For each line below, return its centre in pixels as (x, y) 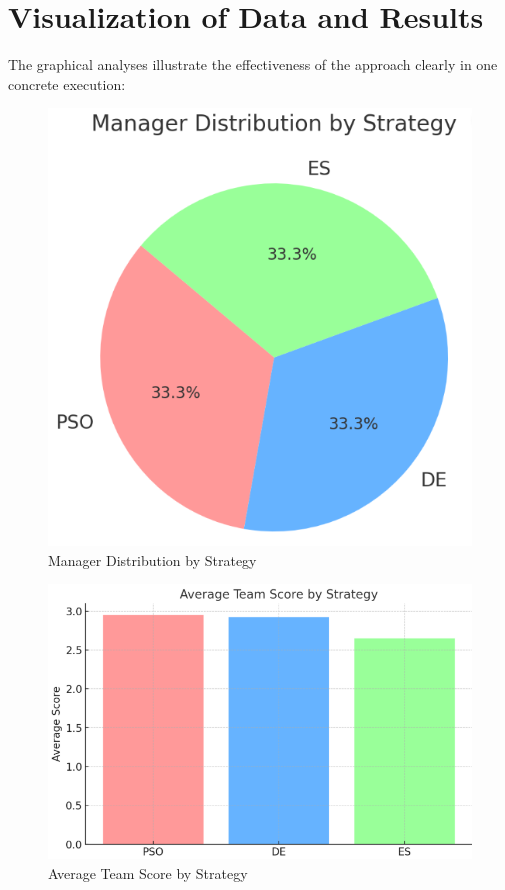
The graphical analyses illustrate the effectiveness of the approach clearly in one (253, 64)
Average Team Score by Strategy (148, 872)
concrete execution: (67, 83)
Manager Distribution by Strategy (152, 559)
